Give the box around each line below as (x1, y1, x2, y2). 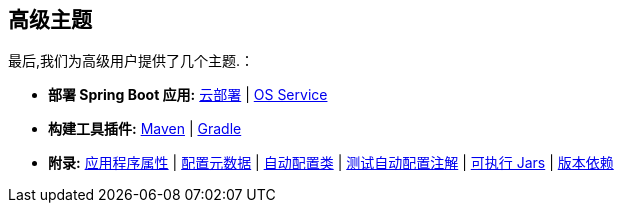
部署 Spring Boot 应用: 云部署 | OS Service (48, 86, 328, 104)
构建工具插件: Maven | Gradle (48, 120, 242, 138)
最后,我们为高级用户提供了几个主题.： (8, 52, 255, 70)
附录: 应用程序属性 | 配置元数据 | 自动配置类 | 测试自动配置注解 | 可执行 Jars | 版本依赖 (48, 154, 614, 172)
